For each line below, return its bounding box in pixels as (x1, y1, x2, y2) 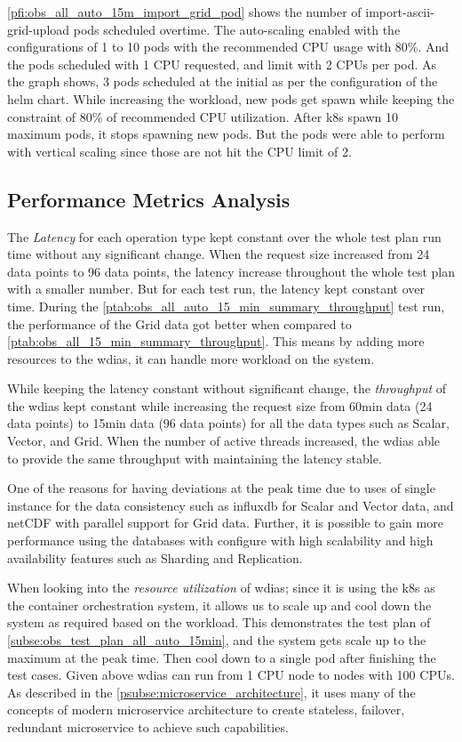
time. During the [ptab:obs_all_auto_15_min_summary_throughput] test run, (7, 296, 445, 315)
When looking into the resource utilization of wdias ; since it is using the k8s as (7, 578, 435, 597)
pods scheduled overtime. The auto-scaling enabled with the (73, 20, 401, 38)
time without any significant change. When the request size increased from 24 (7, 245, 430, 263)
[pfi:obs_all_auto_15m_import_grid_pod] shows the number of (7, 3, 362, 20)
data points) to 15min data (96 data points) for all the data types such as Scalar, (7, 414, 450, 432)
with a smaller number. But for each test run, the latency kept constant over (7, 279, 425, 298)
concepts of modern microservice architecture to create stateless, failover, (7, 700, 405, 719)
